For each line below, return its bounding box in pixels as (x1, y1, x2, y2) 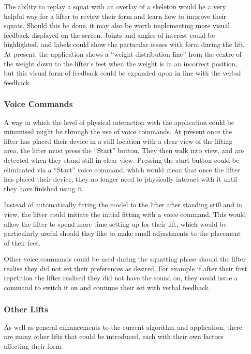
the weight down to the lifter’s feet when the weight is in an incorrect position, (4, 58, 237, 68)
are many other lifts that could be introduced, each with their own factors (4, 331, 223, 341)
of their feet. (4, 237, 41, 247)
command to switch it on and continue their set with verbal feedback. (4, 282, 210, 292)
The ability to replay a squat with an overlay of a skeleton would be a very (4, 1, 226, 11)
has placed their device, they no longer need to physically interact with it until (4, 174, 237, 184)
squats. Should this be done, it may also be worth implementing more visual (4, 20, 230, 31)
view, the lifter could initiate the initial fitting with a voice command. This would (4, 209, 246, 219)
